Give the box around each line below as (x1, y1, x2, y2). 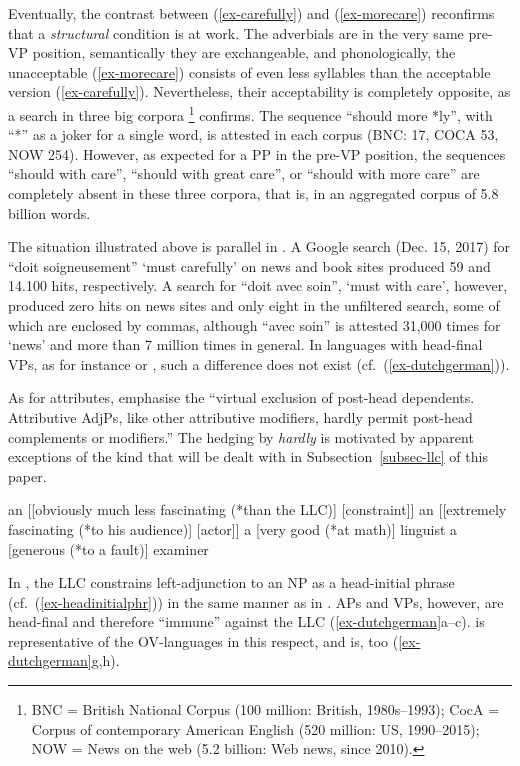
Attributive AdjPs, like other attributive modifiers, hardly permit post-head (8, 406, 473, 427)
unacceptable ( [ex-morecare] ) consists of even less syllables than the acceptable (8, 61, 491, 82)
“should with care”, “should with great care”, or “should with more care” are (8, 163, 480, 184)
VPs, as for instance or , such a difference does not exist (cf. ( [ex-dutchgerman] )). (8, 353, 510, 374)
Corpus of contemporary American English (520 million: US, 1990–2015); (31, 718, 480, 739)
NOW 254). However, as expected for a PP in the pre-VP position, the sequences (8, 143, 506, 164)
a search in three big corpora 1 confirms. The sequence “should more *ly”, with (8, 101, 493, 125)
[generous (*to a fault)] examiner (8, 538, 209, 559)
